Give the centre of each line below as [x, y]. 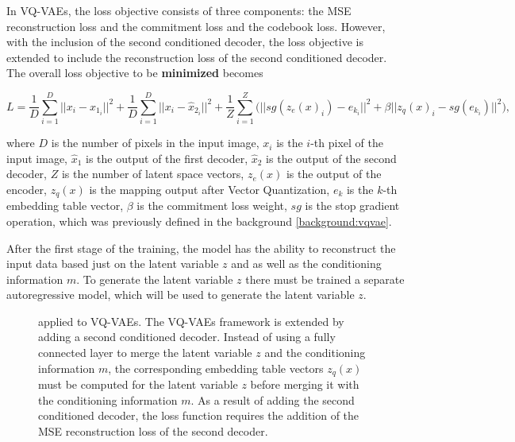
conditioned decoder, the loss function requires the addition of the [199, 415]
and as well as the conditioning [306, 264]
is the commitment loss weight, [212, 205]
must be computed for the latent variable [138, 384]
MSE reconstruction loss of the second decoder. [153, 430]
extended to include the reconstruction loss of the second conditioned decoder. [197, 57]
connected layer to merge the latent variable [145, 353]
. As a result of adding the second [273, 399]
